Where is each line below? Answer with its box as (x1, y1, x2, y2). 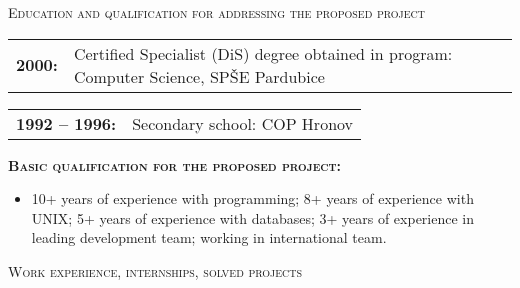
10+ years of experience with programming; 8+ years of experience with (31, 188, 474, 209)
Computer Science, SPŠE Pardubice (73, 64, 325, 88)
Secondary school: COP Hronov (132, 111, 354, 135)
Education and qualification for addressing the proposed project (8, 2, 426, 22)
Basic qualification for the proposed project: (8, 154, 342, 175)
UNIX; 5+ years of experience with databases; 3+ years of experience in (31, 207, 474, 228)
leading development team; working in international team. (31, 227, 387, 248)
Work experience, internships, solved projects (8, 260, 303, 281)
